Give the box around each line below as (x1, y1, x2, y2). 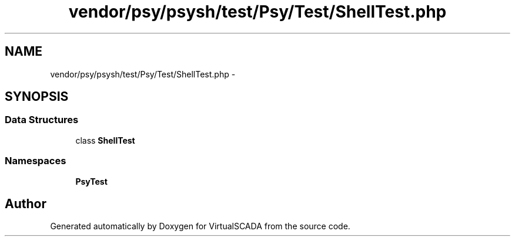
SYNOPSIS (5, 89, 69, 104)
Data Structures (5, 114, 79, 126)
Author (5, 196, 46, 211)
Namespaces (5, 155, 66, 167)
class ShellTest (75, 135, 135, 145)
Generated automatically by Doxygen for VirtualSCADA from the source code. (50, 221, 350, 232)
